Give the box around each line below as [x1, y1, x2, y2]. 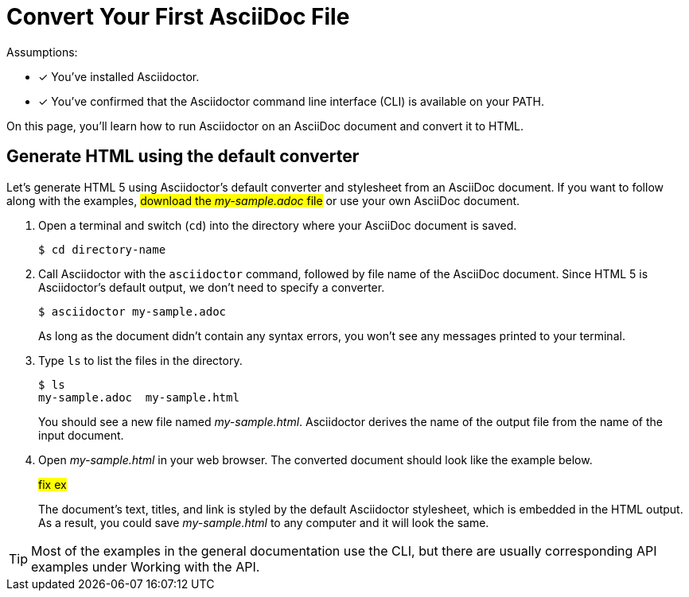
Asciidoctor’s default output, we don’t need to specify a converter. [38, 280, 385, 294]
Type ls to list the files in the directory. [38, 353, 243, 367]
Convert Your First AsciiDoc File [6, 3, 350, 30]
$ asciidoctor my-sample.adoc [38, 304, 227, 318]
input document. [38, 428, 124, 442]
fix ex [38, 477, 67, 491]
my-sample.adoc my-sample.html [38, 390, 239, 404]
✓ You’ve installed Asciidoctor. [38, 69, 200, 83]
